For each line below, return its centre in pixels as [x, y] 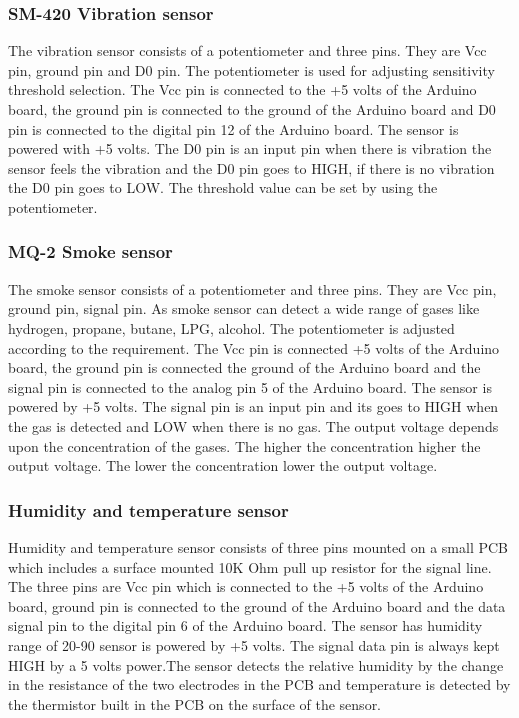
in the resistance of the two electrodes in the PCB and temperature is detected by [259, 684]
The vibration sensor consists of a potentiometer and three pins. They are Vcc [247, 50]
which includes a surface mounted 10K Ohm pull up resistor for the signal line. [250, 566]
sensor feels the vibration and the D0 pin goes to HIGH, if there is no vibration [251, 167]
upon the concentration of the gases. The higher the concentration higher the [244, 445]
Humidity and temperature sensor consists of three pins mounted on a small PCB [258, 546]
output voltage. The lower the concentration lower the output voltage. [223, 465]
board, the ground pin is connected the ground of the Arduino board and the [244, 367]
